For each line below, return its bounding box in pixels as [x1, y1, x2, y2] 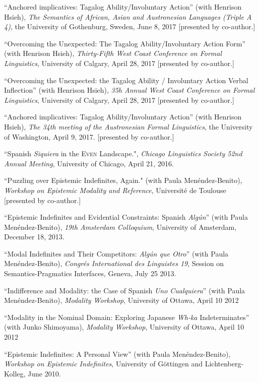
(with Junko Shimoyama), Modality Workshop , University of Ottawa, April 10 [4, 322, 244, 332]
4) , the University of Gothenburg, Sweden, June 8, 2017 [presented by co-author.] [4, 21, 255, 32]
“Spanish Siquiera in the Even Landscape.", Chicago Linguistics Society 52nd [4, 148, 242, 159]
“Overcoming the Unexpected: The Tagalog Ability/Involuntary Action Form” [4, 38, 246, 48]
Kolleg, [4, 368, 26, 378]
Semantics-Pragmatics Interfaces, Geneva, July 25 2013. [4, 268, 176, 279]
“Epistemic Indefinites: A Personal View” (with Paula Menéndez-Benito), [4, 348, 231, 359]
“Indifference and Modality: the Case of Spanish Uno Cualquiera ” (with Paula [4, 285, 245, 295]
